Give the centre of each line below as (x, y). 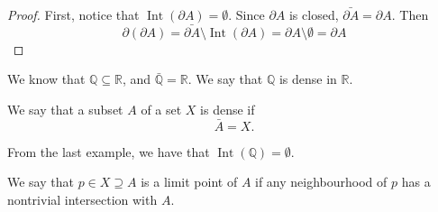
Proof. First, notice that (73, 14)
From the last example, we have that (109, 151)
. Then (410, 14)
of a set (161, 109)
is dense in (308, 79)
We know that (46, 79)
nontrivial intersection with (82, 199)
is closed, (314, 14)
